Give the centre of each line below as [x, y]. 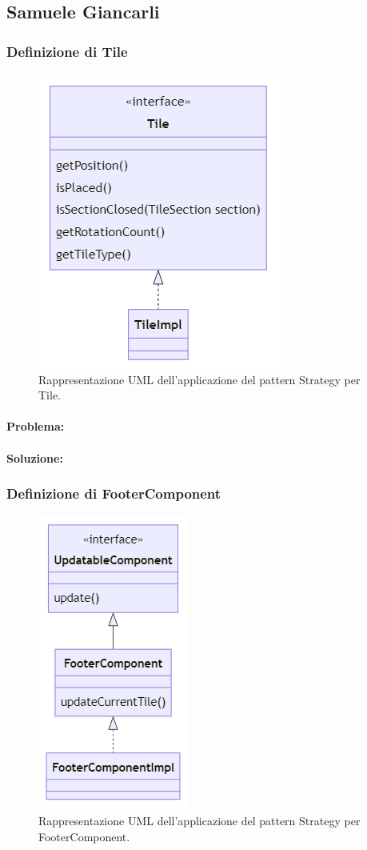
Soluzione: [35, 457]
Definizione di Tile [67, 51]
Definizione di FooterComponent [114, 493]
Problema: [36, 426]
